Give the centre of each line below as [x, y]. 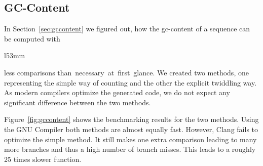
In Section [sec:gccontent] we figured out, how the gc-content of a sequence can [127, 29]
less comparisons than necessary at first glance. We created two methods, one [126, 72]
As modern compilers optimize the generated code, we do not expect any [117, 92]
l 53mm [15, 55]
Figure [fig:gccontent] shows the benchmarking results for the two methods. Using [131, 119]
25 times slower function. [43, 159]
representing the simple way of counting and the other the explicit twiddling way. [130, 82]
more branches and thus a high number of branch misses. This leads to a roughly [130, 149]
